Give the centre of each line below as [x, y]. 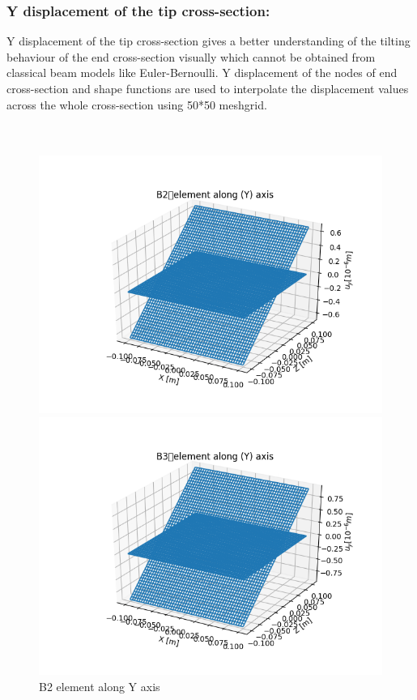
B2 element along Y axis [100, 686]
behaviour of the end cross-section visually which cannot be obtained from [191, 56]
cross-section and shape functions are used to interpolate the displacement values [208, 88]
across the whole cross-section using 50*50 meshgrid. [137, 104]
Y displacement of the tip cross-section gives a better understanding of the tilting [208, 41]
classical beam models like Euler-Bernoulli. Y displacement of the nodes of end [202, 73]
